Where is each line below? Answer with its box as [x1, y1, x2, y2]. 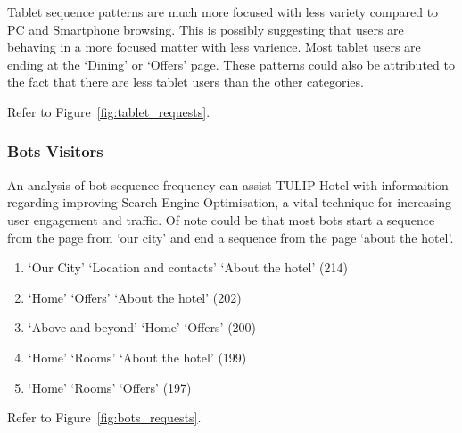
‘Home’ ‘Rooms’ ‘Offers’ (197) [28, 378, 192, 396]
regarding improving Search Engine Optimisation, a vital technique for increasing [7, 193, 452, 212]
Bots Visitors [7, 140, 103, 162]
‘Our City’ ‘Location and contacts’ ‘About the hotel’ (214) [28, 258, 348, 277]
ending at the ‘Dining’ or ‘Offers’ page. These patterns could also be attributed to [7, 54, 455, 73]
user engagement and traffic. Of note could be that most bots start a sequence [7, 210, 435, 229]
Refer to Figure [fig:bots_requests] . [7, 408, 202, 427]
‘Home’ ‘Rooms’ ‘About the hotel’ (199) [28, 347, 247, 366]
